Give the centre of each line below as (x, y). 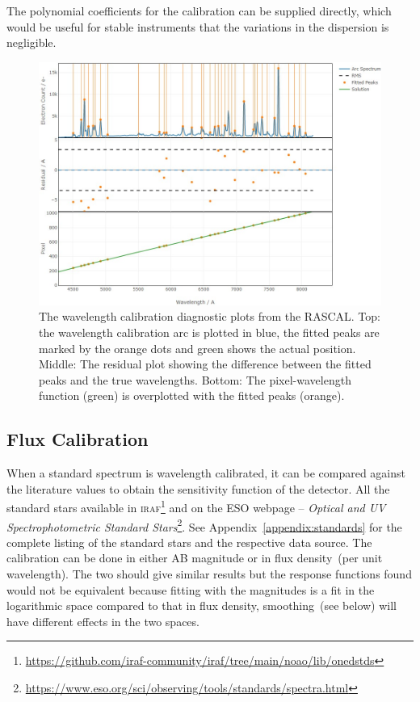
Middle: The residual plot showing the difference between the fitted (205, 364)
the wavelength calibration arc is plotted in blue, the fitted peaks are (209, 332)
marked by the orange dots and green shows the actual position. (197, 348)
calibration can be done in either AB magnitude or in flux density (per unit (195, 558)
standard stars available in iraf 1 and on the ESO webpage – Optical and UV (196, 506)
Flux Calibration (78, 439)
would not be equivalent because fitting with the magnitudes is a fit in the (191, 589)
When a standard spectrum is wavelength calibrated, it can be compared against (206, 473)
